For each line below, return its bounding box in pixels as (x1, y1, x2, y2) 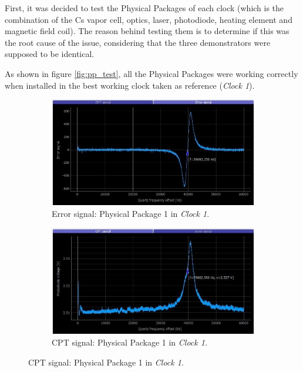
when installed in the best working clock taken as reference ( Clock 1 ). (5, 79, 255, 91)
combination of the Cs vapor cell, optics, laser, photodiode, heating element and (5, 13, 292, 25)
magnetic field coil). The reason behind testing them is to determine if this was (5, 25, 289, 37)
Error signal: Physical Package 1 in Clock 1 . (52, 207, 210, 220)
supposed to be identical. (5, 48, 95, 60)
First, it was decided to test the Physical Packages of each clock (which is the (5, 2, 284, 14)
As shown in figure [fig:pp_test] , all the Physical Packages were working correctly (5, 67, 298, 79)
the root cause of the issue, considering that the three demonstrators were (5, 36, 271, 48)
